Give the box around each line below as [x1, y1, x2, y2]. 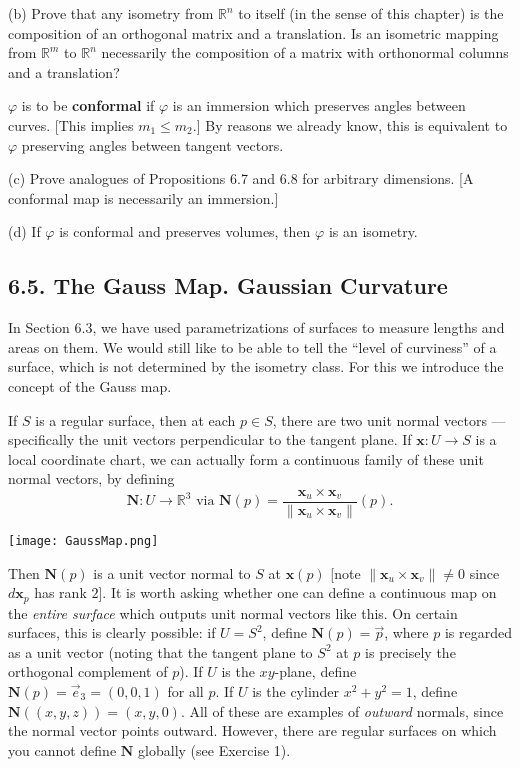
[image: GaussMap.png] [8, 533, 159, 548]
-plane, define [274, 661, 357, 682]
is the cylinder [252, 681, 340, 702]
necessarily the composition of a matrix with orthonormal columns [101, 42, 509, 63]
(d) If [8, 221, 41, 242]
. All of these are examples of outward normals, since [180, 700, 504, 721]
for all [167, 681, 204, 702]
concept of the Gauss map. [8, 375, 172, 396]
